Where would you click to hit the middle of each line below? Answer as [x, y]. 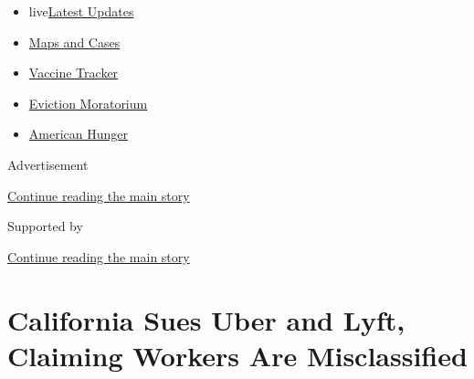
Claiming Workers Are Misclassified [237, 355]
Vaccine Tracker [74, 73]
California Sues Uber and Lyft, [206, 319]
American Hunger [78, 134]
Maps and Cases [74, 42]
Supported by [45, 226]
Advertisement [48, 164]
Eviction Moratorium [88, 103]
